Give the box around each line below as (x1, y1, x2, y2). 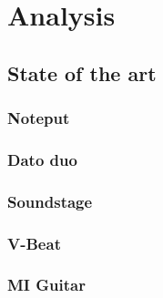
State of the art (7, 58, 157, 87)
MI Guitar (7, 273, 86, 296)
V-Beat (7, 231, 61, 254)
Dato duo (7, 148, 77, 170)
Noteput (7, 107, 70, 129)
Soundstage (7, 190, 93, 212)
